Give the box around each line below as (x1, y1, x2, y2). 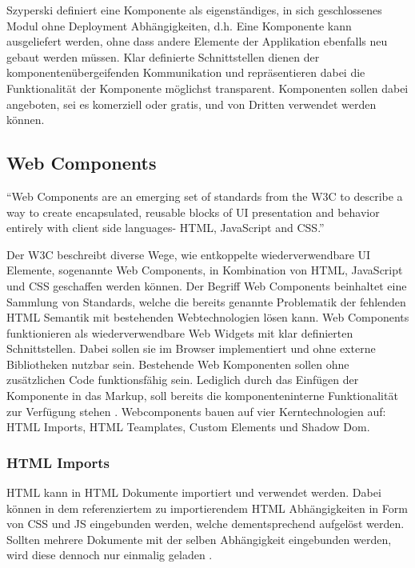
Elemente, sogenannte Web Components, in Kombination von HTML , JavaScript (6, 262, 403, 278)
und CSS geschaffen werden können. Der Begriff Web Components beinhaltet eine (6, 277, 407, 294)
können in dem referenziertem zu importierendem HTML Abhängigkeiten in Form (6, 499, 408, 516)
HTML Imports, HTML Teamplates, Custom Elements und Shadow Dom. (6, 418, 370, 435)
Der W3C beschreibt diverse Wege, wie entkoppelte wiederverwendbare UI (6, 246, 371, 262)
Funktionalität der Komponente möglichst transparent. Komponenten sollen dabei (6, 79, 409, 96)
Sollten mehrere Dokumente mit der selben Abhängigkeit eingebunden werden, (6, 530, 392, 547)
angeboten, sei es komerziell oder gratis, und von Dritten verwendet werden (6, 95, 377, 112)
